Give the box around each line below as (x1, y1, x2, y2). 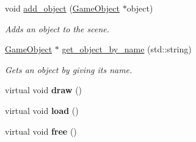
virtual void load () (5, 104, 79, 116)
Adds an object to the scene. (5, 22, 110, 35)
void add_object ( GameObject (5, 2, 120, 14)
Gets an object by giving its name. (5, 63, 132, 76)
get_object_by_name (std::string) (62, 43, 192, 55)
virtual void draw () (5, 83, 82, 96)
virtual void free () (5, 124, 77, 137)
